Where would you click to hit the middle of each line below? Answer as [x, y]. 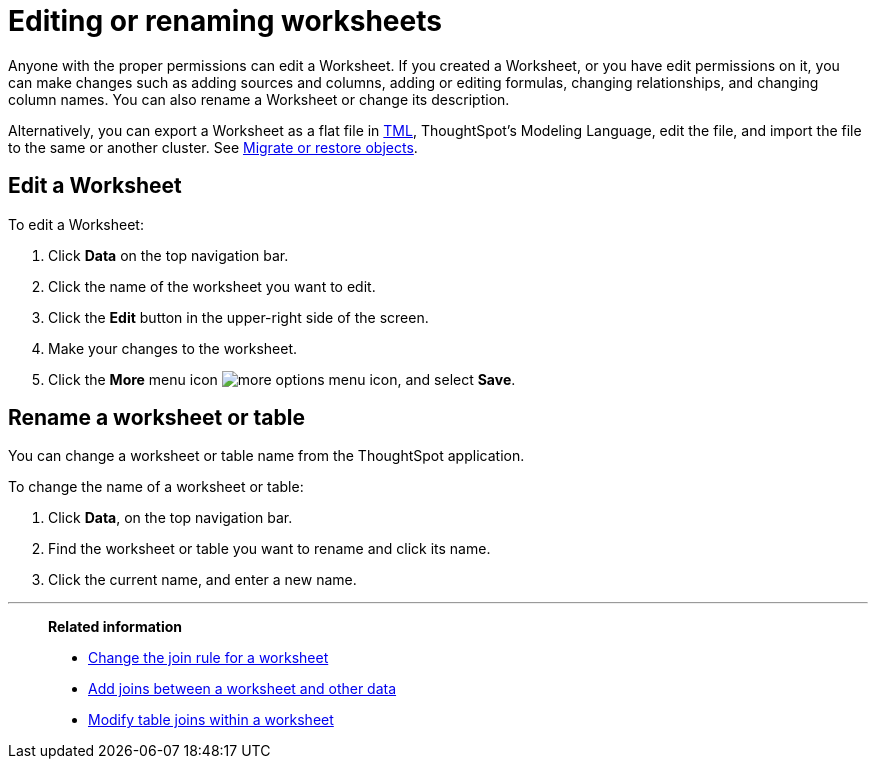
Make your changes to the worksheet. [173, 348]
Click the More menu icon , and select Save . [282, 379]
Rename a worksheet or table [156, 418]
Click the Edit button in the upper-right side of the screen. [238, 317]
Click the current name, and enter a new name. [202, 580]
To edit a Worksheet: [76, 224]
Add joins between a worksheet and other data [242, 689]
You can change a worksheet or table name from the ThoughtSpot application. [266, 456]
